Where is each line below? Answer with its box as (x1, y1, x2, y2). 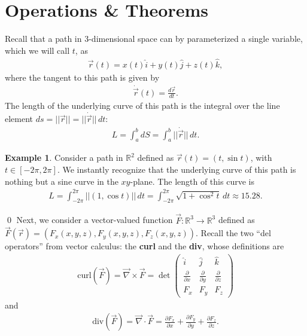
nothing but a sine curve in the (5, 175, 118, 187)
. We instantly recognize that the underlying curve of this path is (57, 163, 296, 175)
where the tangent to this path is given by (5, 71, 160, 83)
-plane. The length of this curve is (130, 175, 254, 187)
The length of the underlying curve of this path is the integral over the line (5, 99, 280, 112)
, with (250, 151, 272, 164)
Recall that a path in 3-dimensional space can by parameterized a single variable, (5, 32, 303, 45)
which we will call (5, 44, 70, 56)
